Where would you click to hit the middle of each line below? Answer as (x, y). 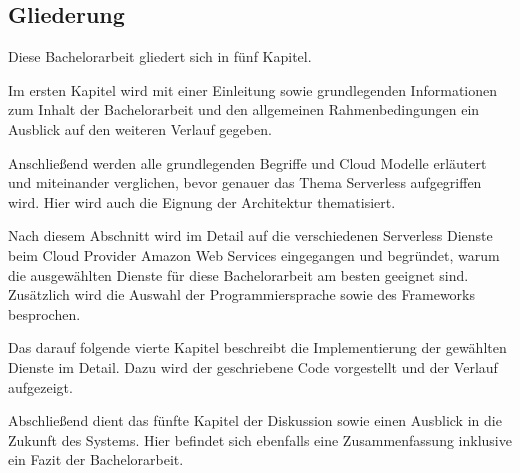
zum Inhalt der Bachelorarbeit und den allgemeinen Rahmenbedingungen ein (244, 109)
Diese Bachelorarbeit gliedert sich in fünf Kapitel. (160, 56)
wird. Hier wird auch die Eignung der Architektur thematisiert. (202, 201)
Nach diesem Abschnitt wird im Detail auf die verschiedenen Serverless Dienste (250, 235)
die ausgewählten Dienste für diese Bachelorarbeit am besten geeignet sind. (238, 274)
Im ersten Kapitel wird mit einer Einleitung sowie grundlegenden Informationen (253, 89)
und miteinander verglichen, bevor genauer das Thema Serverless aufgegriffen (245, 182)
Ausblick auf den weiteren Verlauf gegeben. (140, 128)
